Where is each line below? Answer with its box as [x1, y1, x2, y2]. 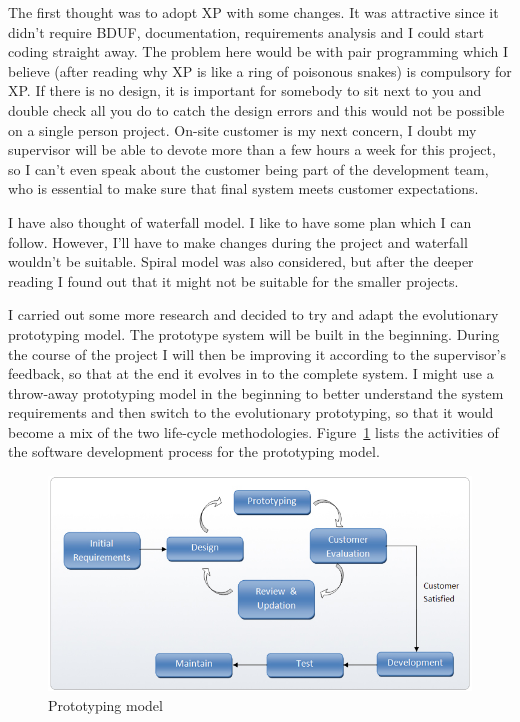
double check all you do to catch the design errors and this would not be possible [8, 99, 505, 120]
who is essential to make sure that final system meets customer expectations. [8, 178, 479, 199]
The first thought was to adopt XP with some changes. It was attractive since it [8, 2, 499, 22]
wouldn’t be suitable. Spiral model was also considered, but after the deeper [8, 251, 474, 272]
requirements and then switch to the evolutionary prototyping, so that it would [8, 402, 494, 423]
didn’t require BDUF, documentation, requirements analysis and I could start [8, 21, 484, 42]
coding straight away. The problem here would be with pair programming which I [8, 41, 509, 62]
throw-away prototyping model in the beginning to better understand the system [8, 382, 504, 403]
